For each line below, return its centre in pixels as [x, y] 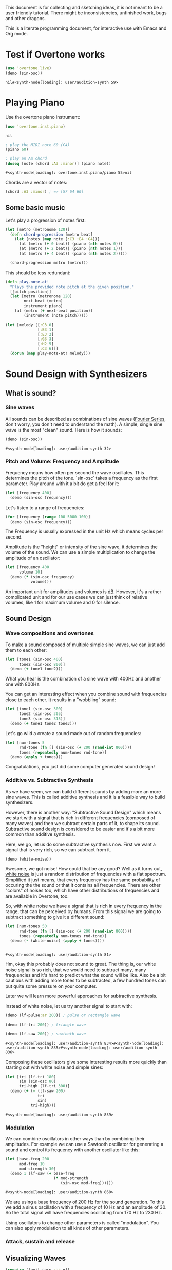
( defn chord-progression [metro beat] [52, 234]
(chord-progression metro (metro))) [49, 263]
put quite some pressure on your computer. [51, 986]
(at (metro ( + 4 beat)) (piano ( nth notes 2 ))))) [73, 254]
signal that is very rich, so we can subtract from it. [58, 849]
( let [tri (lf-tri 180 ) [31, 1077]
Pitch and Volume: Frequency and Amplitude [62, 461]
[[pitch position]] [31, 292]
